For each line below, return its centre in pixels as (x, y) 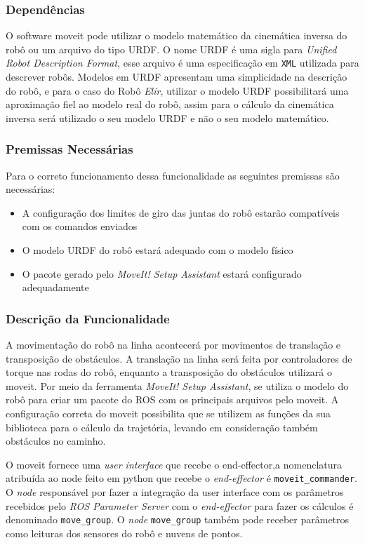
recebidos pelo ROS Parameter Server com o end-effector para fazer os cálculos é (180, 505)
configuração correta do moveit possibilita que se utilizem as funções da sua (168, 413)
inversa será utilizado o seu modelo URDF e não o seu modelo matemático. (167, 117)
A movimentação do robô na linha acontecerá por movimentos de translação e (173, 345)
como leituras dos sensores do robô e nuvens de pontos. (124, 533)
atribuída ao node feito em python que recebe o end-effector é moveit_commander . (182, 478)
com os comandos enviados (80, 226)
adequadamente (55, 287)
